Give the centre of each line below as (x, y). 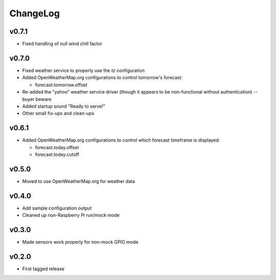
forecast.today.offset (57, 147)
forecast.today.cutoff (57, 154)
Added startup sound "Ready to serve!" (64, 106)
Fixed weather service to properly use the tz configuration (84, 70)
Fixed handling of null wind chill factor (62, 44)
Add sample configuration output (57, 208)
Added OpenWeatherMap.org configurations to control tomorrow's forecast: (102, 78)
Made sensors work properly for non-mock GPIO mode (80, 242)
